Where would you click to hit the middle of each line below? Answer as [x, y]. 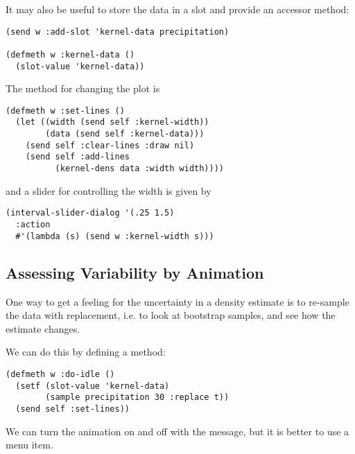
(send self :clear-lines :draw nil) [110, 145]
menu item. [29, 445]
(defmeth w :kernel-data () [70, 54]
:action [33, 225]
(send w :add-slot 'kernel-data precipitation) [118, 32]
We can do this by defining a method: [86, 352]
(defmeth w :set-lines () [65, 111]
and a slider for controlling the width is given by [109, 190]
